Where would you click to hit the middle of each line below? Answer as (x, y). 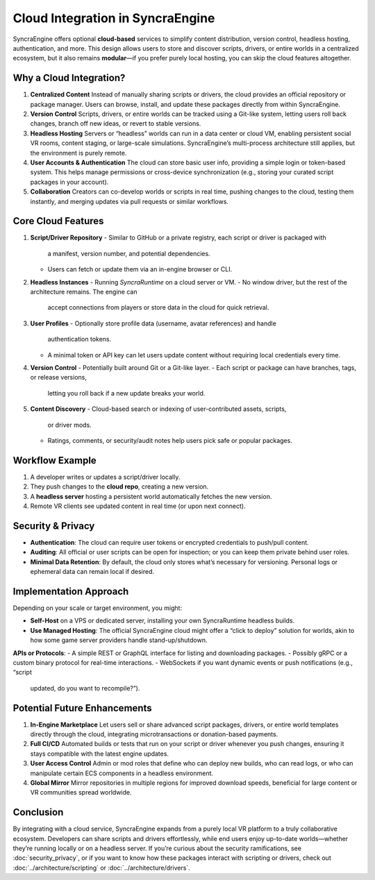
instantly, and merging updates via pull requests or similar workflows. (130, 201)
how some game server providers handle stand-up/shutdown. (119, 640)
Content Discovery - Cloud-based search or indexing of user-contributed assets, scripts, (158, 409)
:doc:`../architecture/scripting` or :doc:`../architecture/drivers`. (101, 868)
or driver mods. (69, 425)
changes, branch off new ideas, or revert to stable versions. (116, 124)
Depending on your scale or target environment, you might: (98, 608)
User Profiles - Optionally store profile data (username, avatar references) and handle (153, 323)
